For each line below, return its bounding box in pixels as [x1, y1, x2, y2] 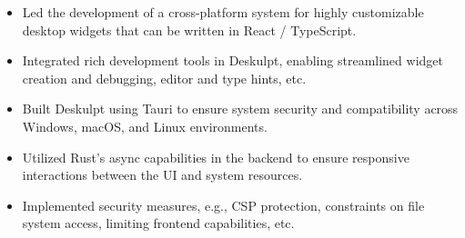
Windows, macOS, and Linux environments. [22, 116, 268, 135]
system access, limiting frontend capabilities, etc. [22, 213, 295, 233]
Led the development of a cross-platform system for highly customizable [22, 3, 424, 21]
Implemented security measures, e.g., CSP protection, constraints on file [22, 195, 425, 214]
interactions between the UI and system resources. [22, 165, 303, 184]
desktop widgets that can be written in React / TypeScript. [22, 20, 357, 39]
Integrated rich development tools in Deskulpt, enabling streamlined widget [22, 51, 443, 70]
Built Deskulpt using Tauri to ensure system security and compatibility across [22, 99, 459, 118]
